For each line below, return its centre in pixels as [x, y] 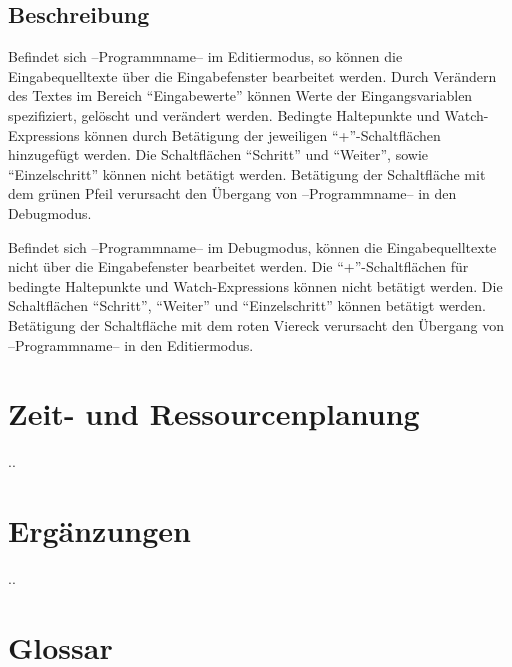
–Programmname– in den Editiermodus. [131, 344]
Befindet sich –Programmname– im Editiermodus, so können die [205, 56]
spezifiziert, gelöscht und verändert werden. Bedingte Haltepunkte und [224, 114]
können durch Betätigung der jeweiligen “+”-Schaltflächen [262, 134]
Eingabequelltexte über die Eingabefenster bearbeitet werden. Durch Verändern [252, 75]
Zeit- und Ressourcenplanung [214, 413]
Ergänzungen [99, 530]
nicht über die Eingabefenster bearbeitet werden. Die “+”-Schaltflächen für [238, 266]
